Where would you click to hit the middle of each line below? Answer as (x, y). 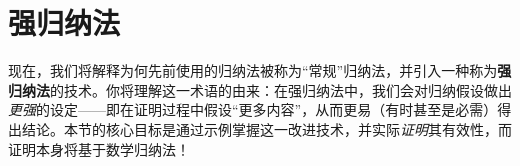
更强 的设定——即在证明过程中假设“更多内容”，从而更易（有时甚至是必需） (253, 109)
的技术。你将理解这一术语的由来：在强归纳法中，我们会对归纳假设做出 (281, 89)
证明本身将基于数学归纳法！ (99, 148)
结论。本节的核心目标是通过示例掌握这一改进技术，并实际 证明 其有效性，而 (266, 128)
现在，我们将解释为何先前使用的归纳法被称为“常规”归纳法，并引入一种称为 (253, 70)
